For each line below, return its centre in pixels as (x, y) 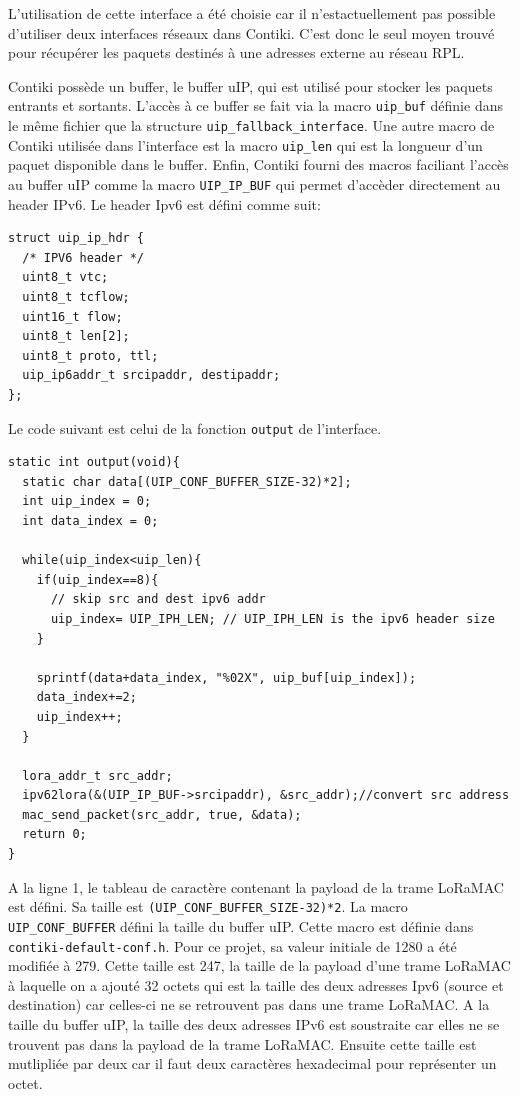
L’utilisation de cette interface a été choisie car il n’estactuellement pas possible (252, 13)
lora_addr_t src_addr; (97, 775)
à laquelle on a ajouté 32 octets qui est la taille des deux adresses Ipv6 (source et (256, 984)
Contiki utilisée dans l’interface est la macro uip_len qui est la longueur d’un (245, 144)
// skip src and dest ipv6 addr (158, 599)
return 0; (54, 834)
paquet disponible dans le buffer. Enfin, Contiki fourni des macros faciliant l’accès (258, 164)
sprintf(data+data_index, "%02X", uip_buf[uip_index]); (226, 677)
